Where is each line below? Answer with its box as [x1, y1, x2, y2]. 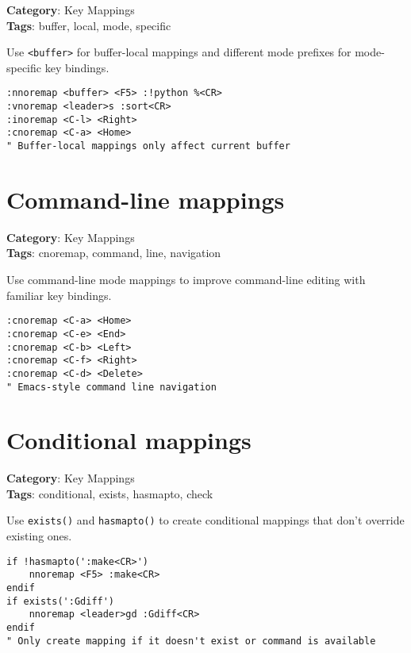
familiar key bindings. [6, 286, 112, 303]
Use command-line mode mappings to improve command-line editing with [6, 271, 366, 288]
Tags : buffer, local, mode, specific [6, 17, 171, 33]
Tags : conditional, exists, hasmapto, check [6, 485, 213, 501]
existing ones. [6, 528, 72, 544]
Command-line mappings [6, 182, 285, 215]
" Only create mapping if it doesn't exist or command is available [6, 635, 376, 647]
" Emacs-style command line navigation [6, 381, 217, 393]
